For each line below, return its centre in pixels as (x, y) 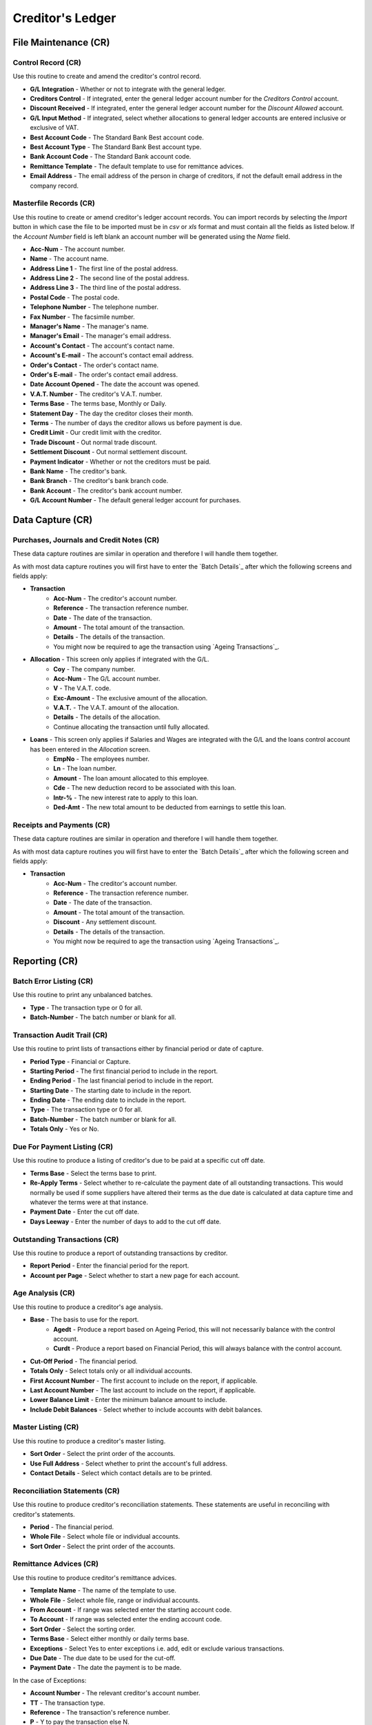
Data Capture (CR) (53, 520)
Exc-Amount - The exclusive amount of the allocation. (131, 698)
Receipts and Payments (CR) (61, 825)
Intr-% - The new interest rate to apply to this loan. (126, 798)
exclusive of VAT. (54, 128)
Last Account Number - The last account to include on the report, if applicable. (143, 1390)
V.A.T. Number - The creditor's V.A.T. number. (96, 394)
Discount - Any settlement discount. (105, 922)
